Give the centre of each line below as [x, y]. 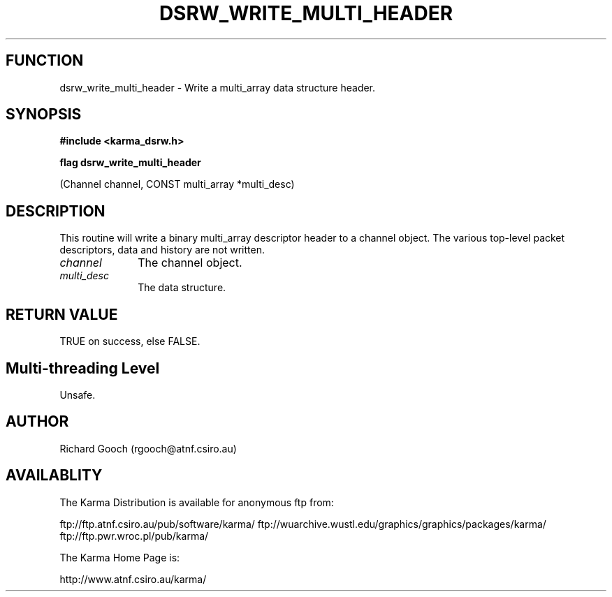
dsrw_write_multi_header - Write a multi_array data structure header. [218, 87]
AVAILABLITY [54, 476]
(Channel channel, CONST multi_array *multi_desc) [177, 184]
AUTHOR [37, 422]
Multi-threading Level [83, 368]
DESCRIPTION [56, 211]
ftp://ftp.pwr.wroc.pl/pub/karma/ [134, 536]
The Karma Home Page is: [120, 557]
